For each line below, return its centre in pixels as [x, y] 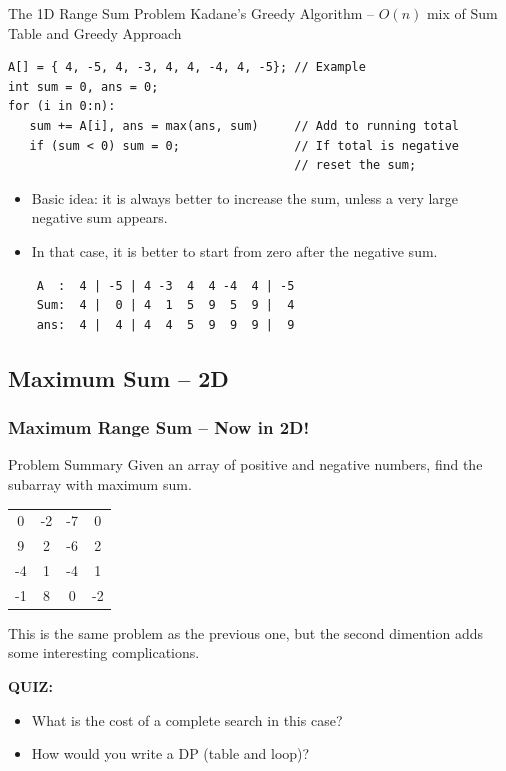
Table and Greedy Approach [95, 32]
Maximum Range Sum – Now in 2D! [159, 427]
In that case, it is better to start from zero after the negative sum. [234, 250]
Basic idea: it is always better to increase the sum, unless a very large [245, 197]
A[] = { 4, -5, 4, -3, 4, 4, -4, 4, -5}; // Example [187, 67]
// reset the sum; [355, 165]
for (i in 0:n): [62, 106]
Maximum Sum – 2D [118, 377]
